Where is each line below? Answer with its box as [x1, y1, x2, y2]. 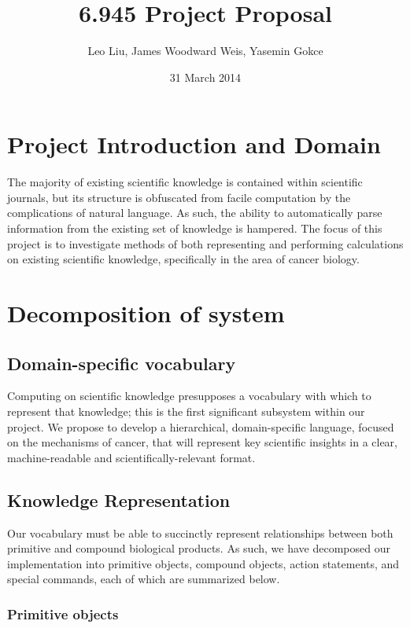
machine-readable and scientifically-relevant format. [7, 449, 256, 465]
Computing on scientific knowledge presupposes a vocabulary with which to [7, 387, 371, 404]
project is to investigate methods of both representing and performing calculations [7, 235, 404, 252]
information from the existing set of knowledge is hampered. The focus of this [7, 220, 382, 237]
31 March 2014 [169, 68, 242, 85]
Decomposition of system [7, 297, 285, 329]
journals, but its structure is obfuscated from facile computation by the [7, 189, 351, 205]
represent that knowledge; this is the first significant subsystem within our [7, 402, 365, 419]
